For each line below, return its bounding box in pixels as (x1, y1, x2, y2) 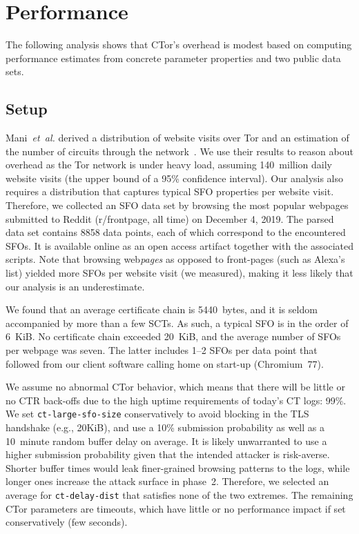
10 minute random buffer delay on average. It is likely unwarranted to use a (6, 433, 327, 448)
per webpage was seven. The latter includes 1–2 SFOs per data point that (6, 343, 318, 357)
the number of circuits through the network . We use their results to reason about (6, 144, 353, 158)
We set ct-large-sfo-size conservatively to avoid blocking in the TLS (6, 406, 309, 421)
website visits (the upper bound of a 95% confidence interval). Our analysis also (6, 170, 344, 185)
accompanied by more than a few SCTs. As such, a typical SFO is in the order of (6, 315, 349, 330)
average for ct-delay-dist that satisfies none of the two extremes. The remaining (6, 488, 353, 502)
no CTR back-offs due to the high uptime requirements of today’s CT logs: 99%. (6, 393, 347, 407)
